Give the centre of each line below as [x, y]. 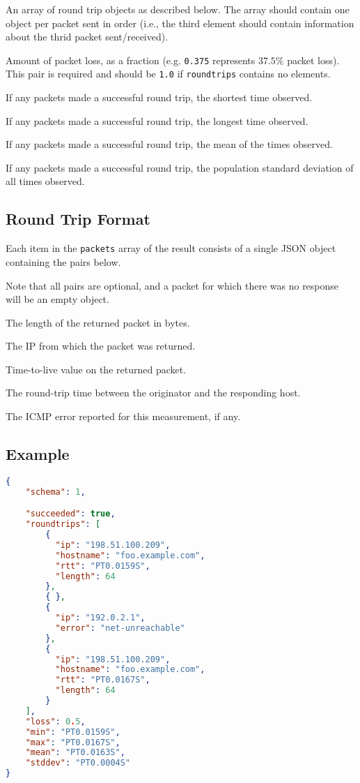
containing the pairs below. [63, 261]
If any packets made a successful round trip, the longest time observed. [157, 120]
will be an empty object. [57, 299]
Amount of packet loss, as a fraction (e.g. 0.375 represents [131, 60]
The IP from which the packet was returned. [101, 346]
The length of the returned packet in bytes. [98, 322]
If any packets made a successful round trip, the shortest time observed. [159, 97]
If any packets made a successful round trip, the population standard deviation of [180, 167]
